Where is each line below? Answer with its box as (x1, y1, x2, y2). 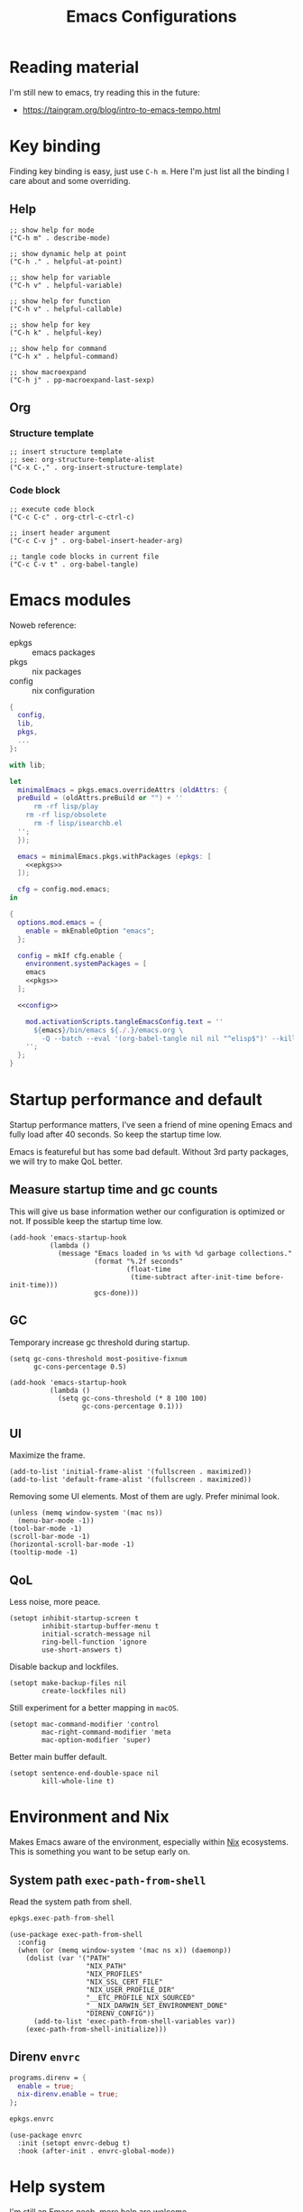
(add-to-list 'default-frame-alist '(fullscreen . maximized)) (9, 1475, 252, 1485)
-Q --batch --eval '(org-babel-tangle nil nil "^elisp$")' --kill (41, 1034, 297, 1043)
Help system (9, 2177, 106, 2198)
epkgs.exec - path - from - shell (9, 1914, 115, 1923)
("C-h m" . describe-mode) (9, 233, 111, 243)
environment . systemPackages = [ (25, 959, 147, 969)
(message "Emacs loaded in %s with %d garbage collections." (57, 1249, 293, 1258)
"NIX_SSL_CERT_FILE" (86, 1977, 164, 1986)
